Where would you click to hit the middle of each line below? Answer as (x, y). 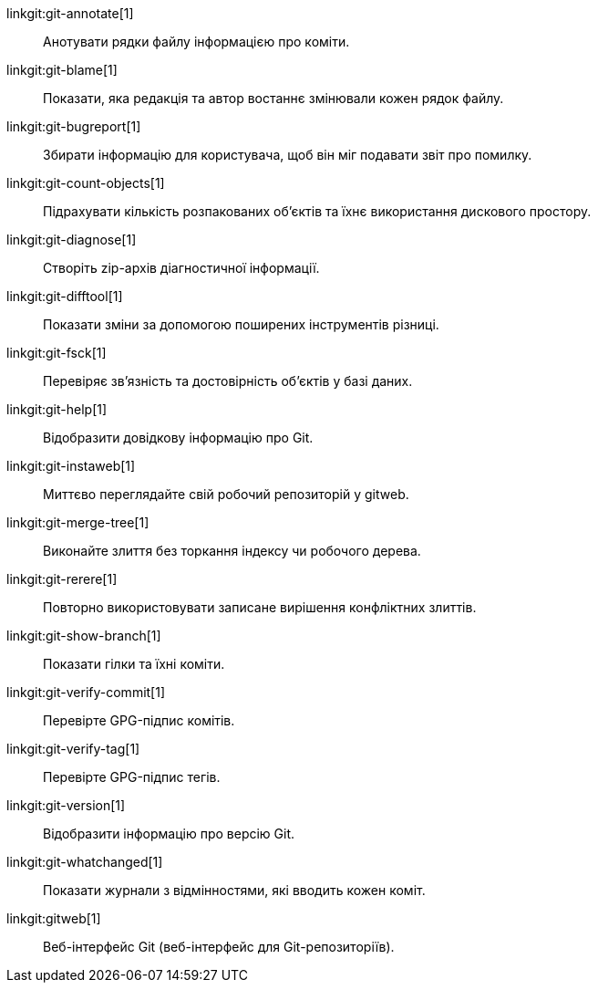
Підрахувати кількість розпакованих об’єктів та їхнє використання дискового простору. (317, 211)
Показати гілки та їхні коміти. (134, 664)
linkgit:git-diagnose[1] (72, 240)
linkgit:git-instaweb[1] (71, 466)
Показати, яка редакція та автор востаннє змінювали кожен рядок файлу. (273, 98)
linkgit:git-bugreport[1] (74, 126)
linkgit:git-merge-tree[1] (78, 522)
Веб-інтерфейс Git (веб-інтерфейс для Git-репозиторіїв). (219, 947)
